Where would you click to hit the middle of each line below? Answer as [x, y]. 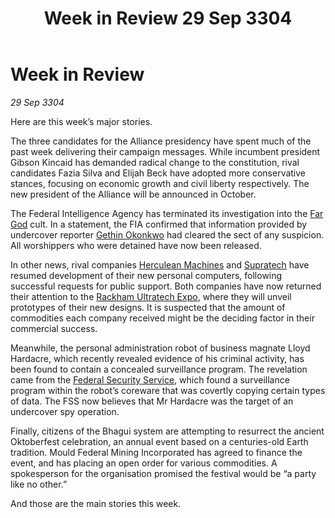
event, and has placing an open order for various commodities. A [144, 463]
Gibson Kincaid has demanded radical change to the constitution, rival [155, 162]
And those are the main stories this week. [96, 503]
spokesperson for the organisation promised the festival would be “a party [163, 473]
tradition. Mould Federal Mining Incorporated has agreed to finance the [156, 452]
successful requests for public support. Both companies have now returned [166, 286]
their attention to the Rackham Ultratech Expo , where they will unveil [151, 296]
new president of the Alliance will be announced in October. [133, 194]
